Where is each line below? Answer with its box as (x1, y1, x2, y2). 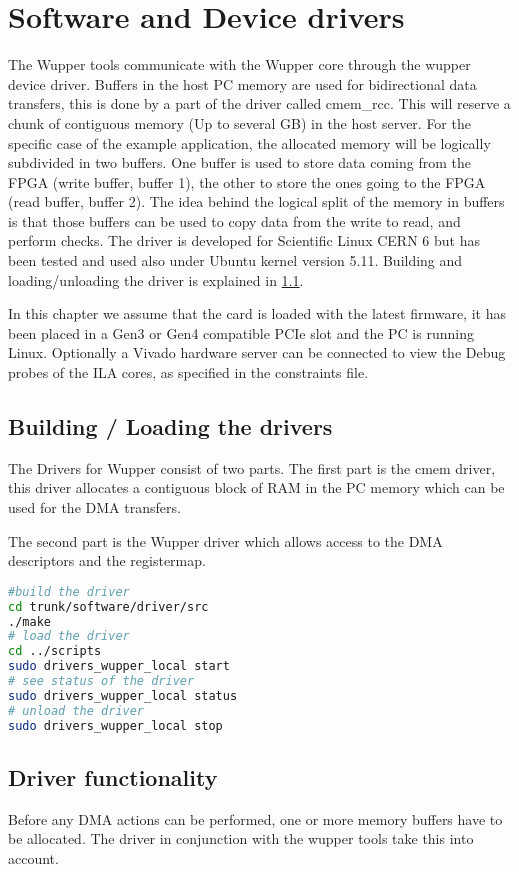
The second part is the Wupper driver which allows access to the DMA (8, 530, 443, 551)
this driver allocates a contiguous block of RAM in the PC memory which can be (8, 477, 505, 498)
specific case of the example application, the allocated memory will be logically (8, 132, 491, 153)
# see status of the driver (8, 674, 195, 689)
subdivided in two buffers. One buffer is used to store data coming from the (8, 152, 471, 173)
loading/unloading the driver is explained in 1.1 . (8, 269, 304, 290)
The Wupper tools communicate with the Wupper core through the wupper (8, 54, 471, 75)
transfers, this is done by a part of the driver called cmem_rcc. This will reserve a (8, 93, 511, 114)
